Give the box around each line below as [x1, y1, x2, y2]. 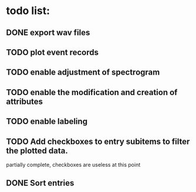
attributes [6, 96, 43, 106]
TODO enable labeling [6, 116, 88, 127]
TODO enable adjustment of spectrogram [6, 68, 160, 78]
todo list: [6, 4, 50, 18]
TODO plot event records [6, 47, 99, 57]
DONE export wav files [6, 28, 90, 38]
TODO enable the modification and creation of [6, 87, 178, 97]
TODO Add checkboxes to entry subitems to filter [6, 136, 190, 146]
